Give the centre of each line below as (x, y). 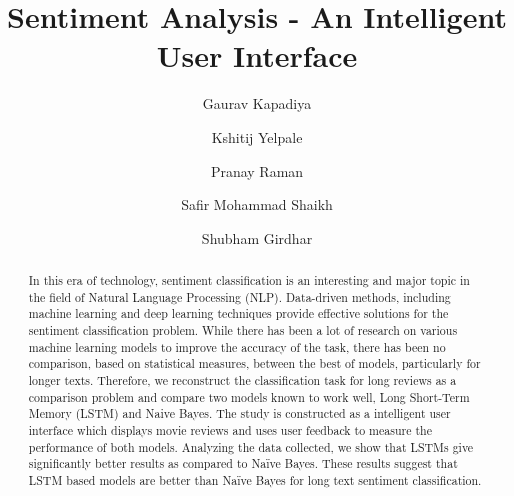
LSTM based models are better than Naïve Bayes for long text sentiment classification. (255, 479)
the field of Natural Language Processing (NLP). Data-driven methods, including (239, 296)
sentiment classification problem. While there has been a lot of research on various (243, 330)
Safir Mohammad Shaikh (257, 204)
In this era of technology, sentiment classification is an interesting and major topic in (249, 280)
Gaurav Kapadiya (257, 103)
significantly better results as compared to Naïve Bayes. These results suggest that (243, 463)
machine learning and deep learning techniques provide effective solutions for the (238, 313)
